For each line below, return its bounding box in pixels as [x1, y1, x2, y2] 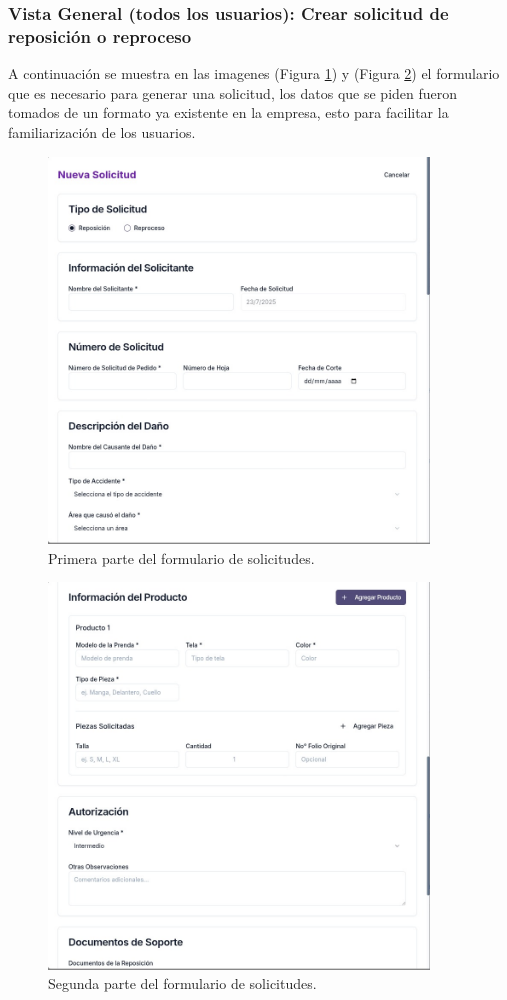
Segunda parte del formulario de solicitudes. [48, 973, 317, 994]
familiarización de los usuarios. [8, 121, 196, 142]
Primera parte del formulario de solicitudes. [48, 547, 315, 568]
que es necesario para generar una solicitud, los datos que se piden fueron [8, 82, 458, 103]
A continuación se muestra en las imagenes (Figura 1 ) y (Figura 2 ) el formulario [8, 63, 500, 84]
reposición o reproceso [8, 23, 192, 48]
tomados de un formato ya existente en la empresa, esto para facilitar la [8, 102, 449, 123]
